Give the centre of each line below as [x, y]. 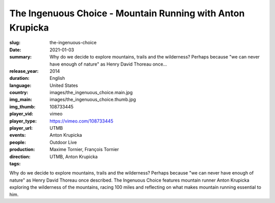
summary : [21, 57]
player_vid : [21, 114]
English [57, 78]
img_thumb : [22, 106]
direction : [20, 156]
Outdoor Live [63, 142]
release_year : [24, 71]
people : [18, 142]
